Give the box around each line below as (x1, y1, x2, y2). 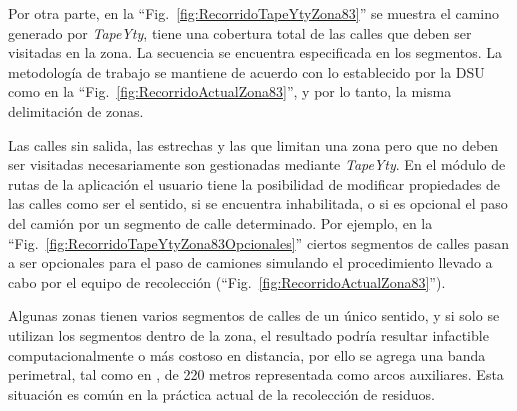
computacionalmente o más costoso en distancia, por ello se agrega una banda (8, 344, 486, 365)
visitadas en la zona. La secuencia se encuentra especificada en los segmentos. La (8, 42, 503, 63)
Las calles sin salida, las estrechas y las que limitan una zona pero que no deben (8, 134, 499, 155)
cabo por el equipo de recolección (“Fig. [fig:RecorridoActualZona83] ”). (8, 271, 446, 292)
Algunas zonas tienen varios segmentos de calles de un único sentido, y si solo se (8, 305, 500, 326)
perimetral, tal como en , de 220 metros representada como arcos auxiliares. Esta (8, 364, 504, 385)
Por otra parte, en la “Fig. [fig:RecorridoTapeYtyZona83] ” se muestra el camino (8, 3, 499, 23)
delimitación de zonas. (8, 100, 144, 121)
